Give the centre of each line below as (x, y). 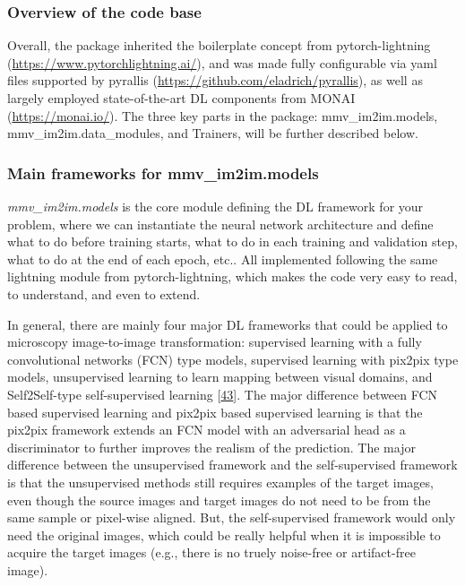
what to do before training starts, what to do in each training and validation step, (232, 241)
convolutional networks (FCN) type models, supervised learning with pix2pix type (233, 359)
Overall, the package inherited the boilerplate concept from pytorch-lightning (219, 45)
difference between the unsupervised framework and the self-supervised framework (232, 465)
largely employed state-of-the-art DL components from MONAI (181, 98)
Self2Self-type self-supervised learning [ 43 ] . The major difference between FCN (223, 394)
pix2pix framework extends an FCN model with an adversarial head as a (207, 430)
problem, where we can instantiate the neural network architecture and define (220, 224)
